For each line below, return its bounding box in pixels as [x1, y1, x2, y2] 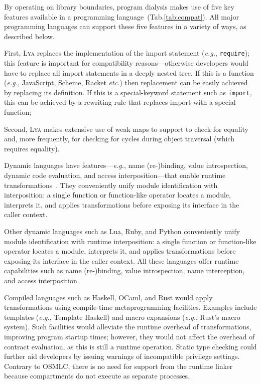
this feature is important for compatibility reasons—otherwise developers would [4, 58, 248, 68]
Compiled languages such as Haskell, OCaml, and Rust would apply [4, 292, 213, 302]
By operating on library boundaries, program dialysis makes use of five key [4, 2, 234, 12]
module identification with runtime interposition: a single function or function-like [4, 236, 256, 246]
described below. [4, 31, 55, 41]
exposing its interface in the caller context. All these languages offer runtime [4, 255, 239, 266]
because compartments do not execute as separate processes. [4, 370, 190, 381]
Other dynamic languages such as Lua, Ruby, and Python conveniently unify [4, 226, 240, 236]
